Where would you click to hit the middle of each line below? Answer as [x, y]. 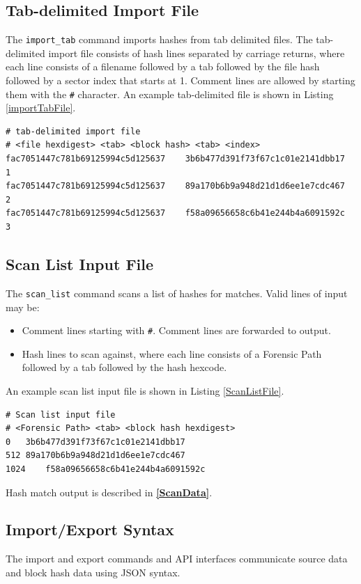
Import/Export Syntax [90, 529]
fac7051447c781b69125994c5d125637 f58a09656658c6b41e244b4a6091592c [175, 213]
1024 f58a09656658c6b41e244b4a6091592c [106, 469]
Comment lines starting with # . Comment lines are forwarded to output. [176, 330]
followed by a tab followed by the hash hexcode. [124, 367]
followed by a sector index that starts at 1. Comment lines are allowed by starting [180, 80]
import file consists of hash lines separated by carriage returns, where [197, 53]
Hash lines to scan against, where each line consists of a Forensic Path [172, 353]
